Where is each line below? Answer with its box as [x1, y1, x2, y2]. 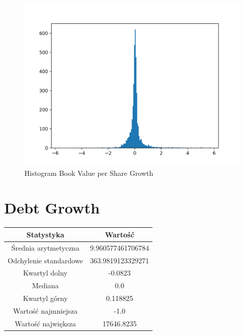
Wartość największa [14, 318, 76, 328]
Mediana [32, 280, 59, 291]
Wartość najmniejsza [13, 305, 78, 316]
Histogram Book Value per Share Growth [24, 167, 154, 178]
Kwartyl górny [23, 293, 68, 303]
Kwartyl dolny [23, 267, 68, 278]
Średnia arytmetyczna [11, 242, 79, 253]
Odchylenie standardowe [8, 255, 83, 265]
